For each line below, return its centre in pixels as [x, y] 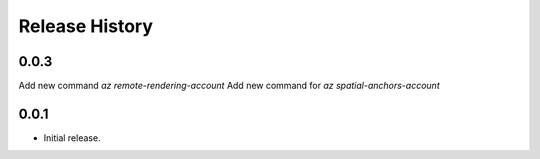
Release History [86, 26]
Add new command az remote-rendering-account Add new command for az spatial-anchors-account [229, 86]
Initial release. [72, 137]
